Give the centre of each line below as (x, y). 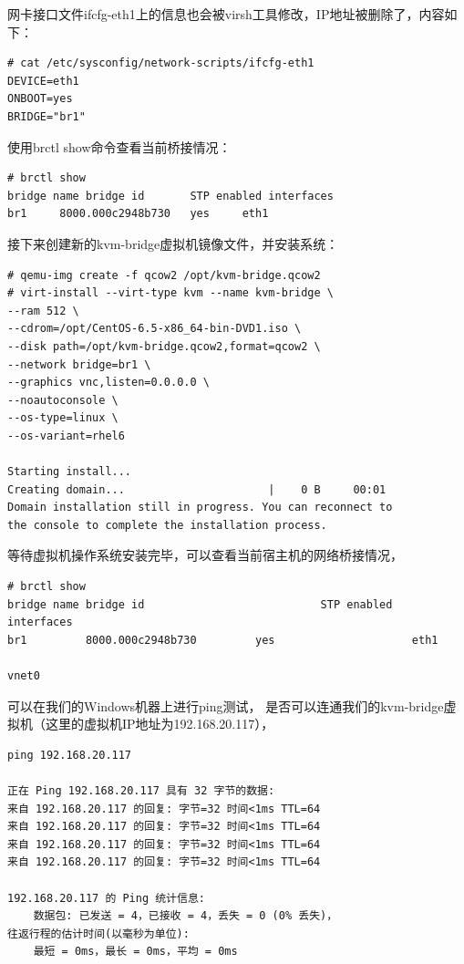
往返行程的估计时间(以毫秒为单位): (98, 933)
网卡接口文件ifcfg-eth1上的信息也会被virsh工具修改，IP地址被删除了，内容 (226, 14)
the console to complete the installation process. (167, 525)
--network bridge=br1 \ (79, 364)
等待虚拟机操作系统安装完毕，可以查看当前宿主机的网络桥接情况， (205, 555)
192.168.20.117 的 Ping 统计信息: (106, 898)
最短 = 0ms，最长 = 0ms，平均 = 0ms (135, 952)
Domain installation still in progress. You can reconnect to (200, 508)
